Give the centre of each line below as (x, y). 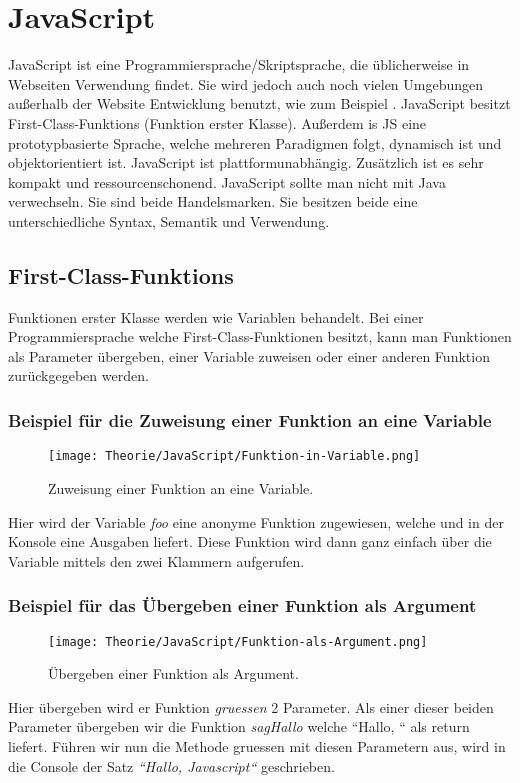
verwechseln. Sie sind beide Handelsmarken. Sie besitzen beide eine (213, 201)
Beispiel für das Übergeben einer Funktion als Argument (242, 605)
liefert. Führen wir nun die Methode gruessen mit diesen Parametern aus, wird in (257, 745)
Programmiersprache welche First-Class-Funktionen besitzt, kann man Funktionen (260, 336)
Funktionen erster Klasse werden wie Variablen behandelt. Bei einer (216, 316)
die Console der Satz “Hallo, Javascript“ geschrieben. (171, 765)
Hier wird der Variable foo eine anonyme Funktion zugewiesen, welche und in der (256, 521)
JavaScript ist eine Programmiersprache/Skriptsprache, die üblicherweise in (239, 64)
